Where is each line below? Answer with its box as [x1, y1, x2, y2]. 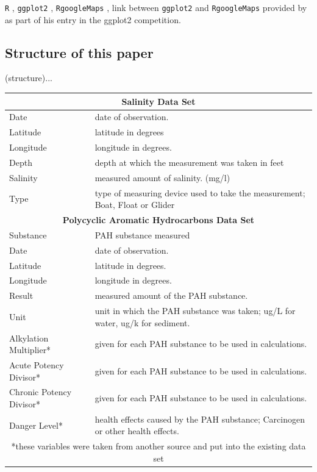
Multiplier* [9, 343, 51, 356]
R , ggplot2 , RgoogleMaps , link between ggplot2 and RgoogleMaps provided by [5, 1, 307, 13]
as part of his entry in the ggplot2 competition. [5, 13, 181, 26]
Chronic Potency [9, 385, 72, 398]
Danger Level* [9, 418, 63, 431]
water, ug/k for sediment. [94, 316, 190, 329]
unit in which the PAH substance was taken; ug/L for [94, 304, 296, 317]
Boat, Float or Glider [94, 198, 175, 211]
